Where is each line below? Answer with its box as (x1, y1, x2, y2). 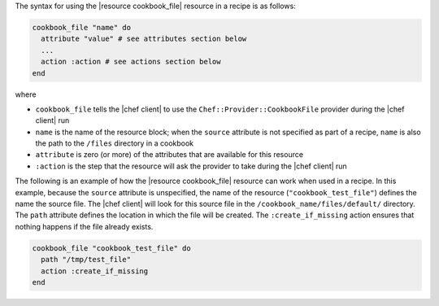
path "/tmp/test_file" (41, 255, 132, 264)
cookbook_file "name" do (32, 23, 132, 32)
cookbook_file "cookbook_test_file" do (32, 243, 191, 252)
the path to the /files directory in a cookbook (35, 138, 194, 148)
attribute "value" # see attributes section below (41, 34, 247, 44)
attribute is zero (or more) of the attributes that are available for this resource (35, 150, 304, 160)
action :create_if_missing (41, 266, 149, 276)
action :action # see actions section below (41, 57, 221, 67)
